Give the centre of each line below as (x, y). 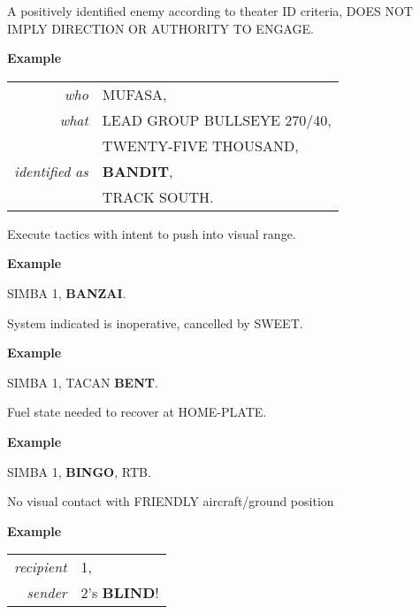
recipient (41, 567)
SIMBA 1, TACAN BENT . (83, 382)
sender (47, 593)
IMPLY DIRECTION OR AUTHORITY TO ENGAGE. (160, 28)
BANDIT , (137, 171)
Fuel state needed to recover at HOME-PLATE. (137, 412)
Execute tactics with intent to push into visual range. (152, 233)
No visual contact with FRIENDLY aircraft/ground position (171, 501)
